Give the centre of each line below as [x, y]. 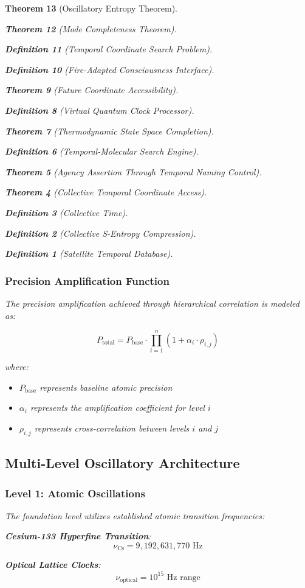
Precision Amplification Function [87, 280]
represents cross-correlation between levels [112, 428]
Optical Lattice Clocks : [53, 565]
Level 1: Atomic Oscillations [75, 493]
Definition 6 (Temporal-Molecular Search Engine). [102, 151]
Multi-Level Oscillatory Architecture [122, 463]
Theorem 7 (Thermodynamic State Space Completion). [109, 131]
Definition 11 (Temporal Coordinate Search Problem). [109, 49]
